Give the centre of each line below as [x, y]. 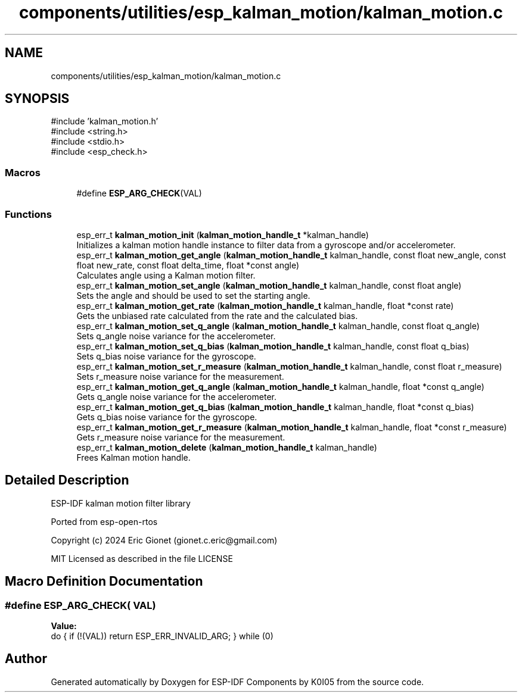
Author [26, 659]
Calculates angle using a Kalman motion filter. [166, 275]
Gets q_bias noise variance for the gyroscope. [167, 417]
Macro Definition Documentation [104, 582]
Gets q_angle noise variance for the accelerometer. [176, 396]
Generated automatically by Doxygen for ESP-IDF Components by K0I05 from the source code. [237, 682]
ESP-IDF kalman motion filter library [121, 503]
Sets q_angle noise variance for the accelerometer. [176, 336]
